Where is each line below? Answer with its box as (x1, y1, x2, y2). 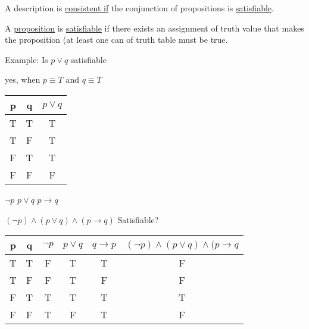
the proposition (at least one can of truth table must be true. (5, 33, 228, 46)
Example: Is (5, 53, 48, 65)
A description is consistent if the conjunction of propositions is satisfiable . (5, 2, 274, 14)
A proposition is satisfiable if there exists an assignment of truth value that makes (5, 21, 304, 34)
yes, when (5, 73, 40, 86)
